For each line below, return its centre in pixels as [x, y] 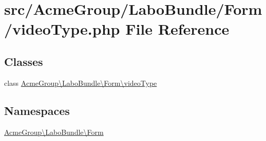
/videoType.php [62, 29]
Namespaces [37, 110]
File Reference [177, 29]
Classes [24, 61]
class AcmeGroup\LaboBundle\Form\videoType [81, 83]
